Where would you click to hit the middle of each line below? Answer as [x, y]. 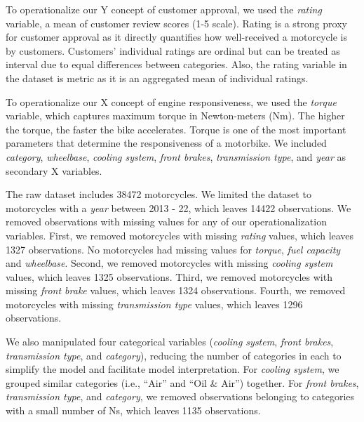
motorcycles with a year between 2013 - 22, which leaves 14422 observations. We [178, 207]
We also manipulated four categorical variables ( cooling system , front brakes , [170, 342]
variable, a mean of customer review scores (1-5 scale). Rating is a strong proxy [176, 23]
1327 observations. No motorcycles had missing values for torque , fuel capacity [173, 249]
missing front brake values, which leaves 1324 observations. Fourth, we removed [176, 290]
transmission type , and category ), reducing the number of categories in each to [174, 355]
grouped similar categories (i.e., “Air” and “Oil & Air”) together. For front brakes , [182, 382]
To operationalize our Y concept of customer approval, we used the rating [164, 9]
